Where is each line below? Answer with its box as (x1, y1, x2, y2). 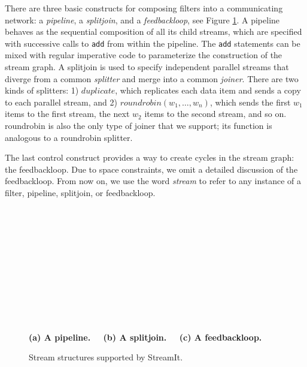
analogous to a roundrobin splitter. (5, 131, 133, 143)
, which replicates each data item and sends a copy (115, 84, 301, 97)
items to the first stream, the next (5, 107, 130, 120)
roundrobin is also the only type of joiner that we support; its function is (5, 119, 272, 131)
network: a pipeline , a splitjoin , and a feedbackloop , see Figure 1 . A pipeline (5, 13, 280, 26)
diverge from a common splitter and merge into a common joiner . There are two (5, 72, 299, 85)
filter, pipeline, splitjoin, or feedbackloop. (5, 186, 156, 198)
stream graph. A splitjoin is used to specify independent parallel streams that (5, 61, 289, 73)
